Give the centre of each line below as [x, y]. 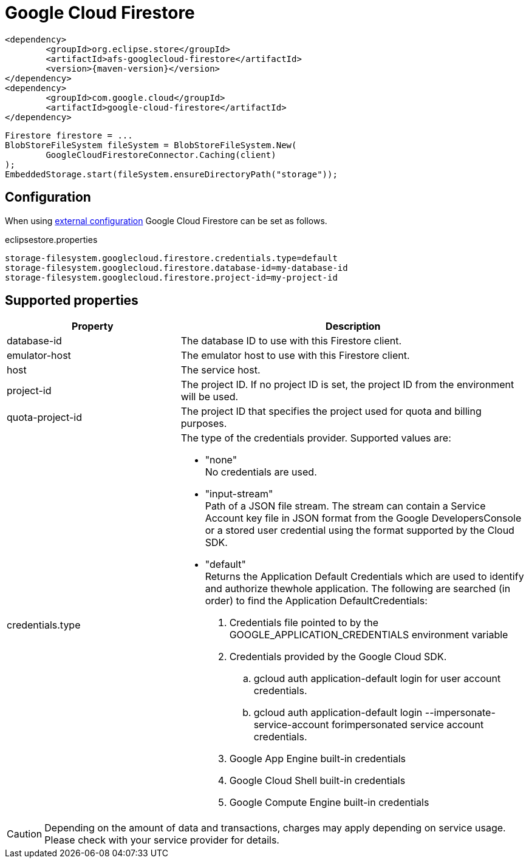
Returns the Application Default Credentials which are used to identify [364, 577]
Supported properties [72, 301]
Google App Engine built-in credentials [318, 759]
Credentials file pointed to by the [304, 623]
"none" [221, 460]
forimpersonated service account [408, 725]
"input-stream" [239, 494]
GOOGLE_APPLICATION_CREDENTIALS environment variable [369, 635]
